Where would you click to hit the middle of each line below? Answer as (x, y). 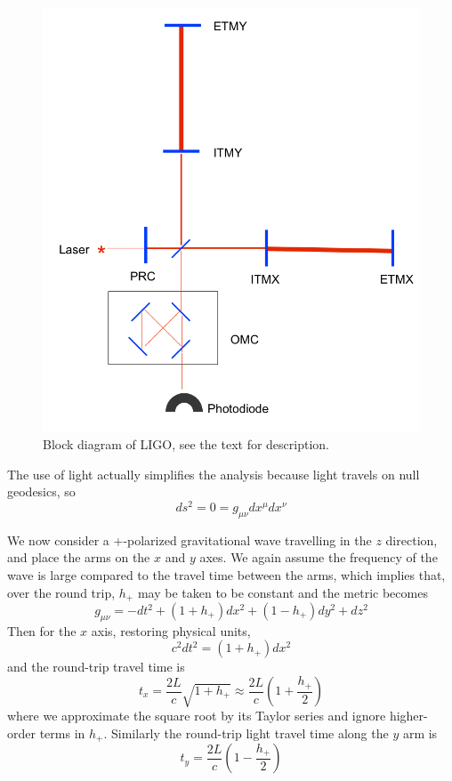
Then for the (42, 630)
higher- (408, 716)
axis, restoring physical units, (171, 630)
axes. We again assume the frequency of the (319, 557)
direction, (412, 539)
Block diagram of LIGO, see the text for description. (186, 444)
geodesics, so (41, 491)
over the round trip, (61, 592)
